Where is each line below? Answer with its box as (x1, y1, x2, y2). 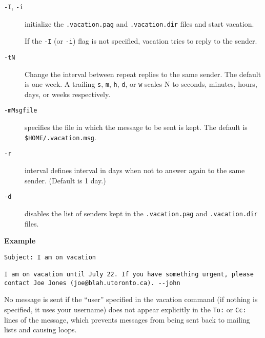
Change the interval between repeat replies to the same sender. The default (25, 68, 261, 79)
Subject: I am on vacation (4, 253, 96, 261)
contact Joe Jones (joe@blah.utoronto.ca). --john (4, 279, 180, 287)
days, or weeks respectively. (25, 88, 111, 99)
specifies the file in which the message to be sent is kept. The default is (25, 122, 248, 133)
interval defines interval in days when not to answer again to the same (25, 165, 245, 176)
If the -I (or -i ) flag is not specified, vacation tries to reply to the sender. (25, 35, 257, 46)
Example (4, 235, 36, 246)
